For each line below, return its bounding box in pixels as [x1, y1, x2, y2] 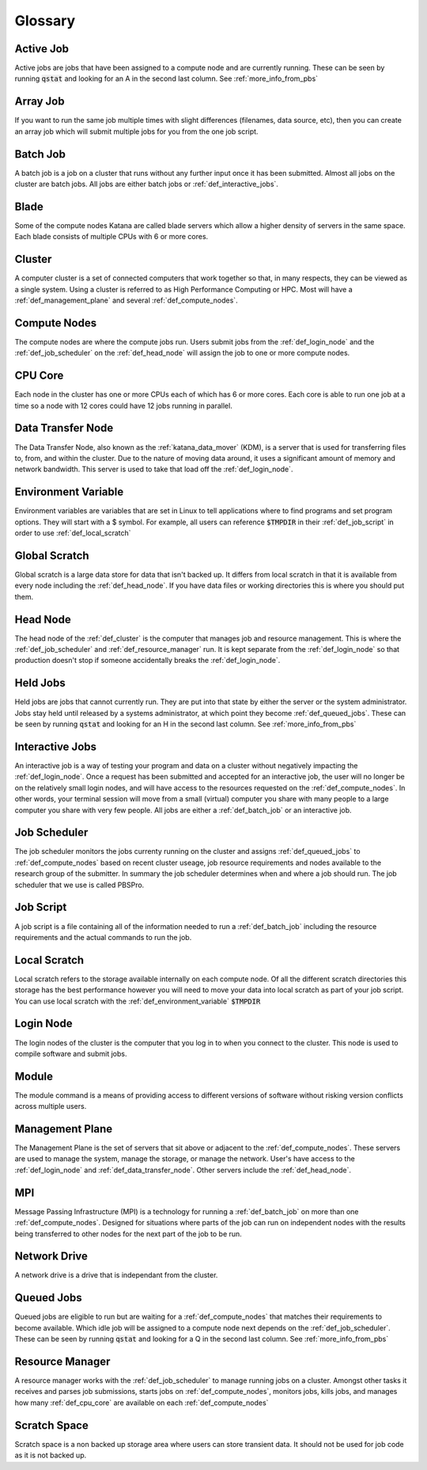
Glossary [14, 12, 76, 29]
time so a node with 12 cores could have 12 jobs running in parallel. [14, 401, 232, 410]
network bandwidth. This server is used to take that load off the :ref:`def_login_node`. [14, 464, 293, 474]
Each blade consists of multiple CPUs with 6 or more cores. [14, 232, 209, 242]
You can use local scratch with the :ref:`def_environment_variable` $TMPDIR [14, 996, 261, 1006]
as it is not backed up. [14, 1450, 87, 1460]
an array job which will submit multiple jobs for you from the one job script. [14, 127, 259, 136]
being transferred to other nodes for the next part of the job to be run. [14, 1228, 243, 1239]
